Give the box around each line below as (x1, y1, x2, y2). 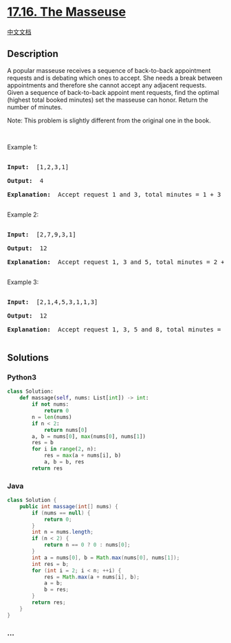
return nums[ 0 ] (43, 426, 88, 433)
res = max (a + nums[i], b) (43, 452, 122, 459)
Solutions (7, 352, 49, 364)
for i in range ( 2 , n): (32, 446, 97, 453)
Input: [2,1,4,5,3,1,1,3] (7, 298, 98, 306)
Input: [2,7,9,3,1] (7, 230, 77, 238)
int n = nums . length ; (32, 529, 94, 536)
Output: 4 (7, 177, 44, 184)
